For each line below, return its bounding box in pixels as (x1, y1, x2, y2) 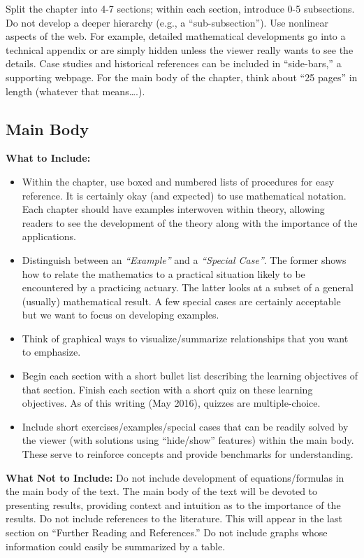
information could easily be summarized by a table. (6, 538, 226, 553)
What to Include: (6, 151, 91, 165)
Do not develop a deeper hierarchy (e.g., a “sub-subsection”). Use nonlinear (6, 15, 328, 29)
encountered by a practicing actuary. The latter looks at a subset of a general (22, 280, 354, 295)
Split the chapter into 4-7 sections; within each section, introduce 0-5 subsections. (6, 1, 355, 15)
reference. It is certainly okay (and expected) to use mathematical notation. (22, 188, 347, 202)
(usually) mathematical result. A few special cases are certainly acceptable (22, 293, 341, 308)
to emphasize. (22, 344, 81, 359)
